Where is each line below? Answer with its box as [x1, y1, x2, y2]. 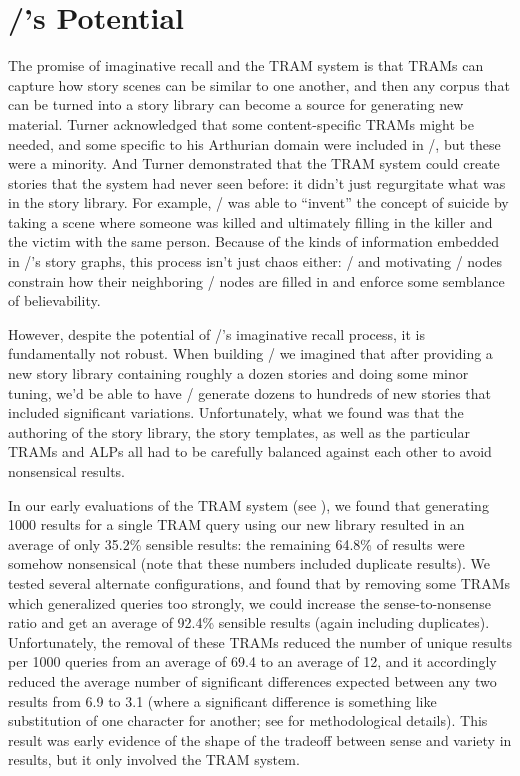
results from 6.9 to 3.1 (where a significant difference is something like [8, 690, 437, 711]
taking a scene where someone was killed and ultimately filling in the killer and [8, 211, 493, 232]
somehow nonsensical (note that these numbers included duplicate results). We [8, 553, 491, 574]
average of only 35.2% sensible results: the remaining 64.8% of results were [8, 533, 465, 554]
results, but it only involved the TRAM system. [8, 749, 300, 770]
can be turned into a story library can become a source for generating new [8, 94, 464, 115]
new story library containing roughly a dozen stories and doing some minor [8, 363, 469, 384]
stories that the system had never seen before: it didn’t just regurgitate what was [8, 172, 506, 193]
